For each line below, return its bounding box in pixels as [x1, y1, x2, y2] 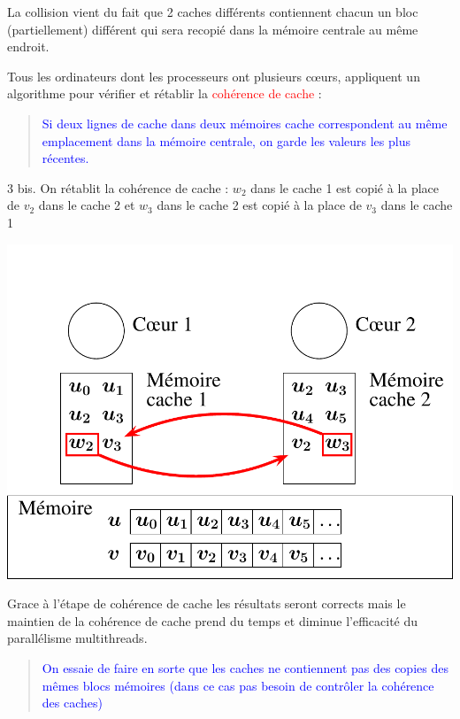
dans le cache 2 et [38, 196, 135, 214]
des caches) [42, 693, 103, 712]
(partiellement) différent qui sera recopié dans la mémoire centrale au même [7, 19, 418, 38]
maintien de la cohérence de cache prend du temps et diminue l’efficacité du [7, 611, 418, 630]
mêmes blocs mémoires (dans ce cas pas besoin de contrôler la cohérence [42, 676, 434, 694]
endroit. [7, 37, 50, 56]
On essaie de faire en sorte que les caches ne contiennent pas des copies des [42, 659, 448, 677]
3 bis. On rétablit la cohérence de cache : [7, 178, 229, 197]
